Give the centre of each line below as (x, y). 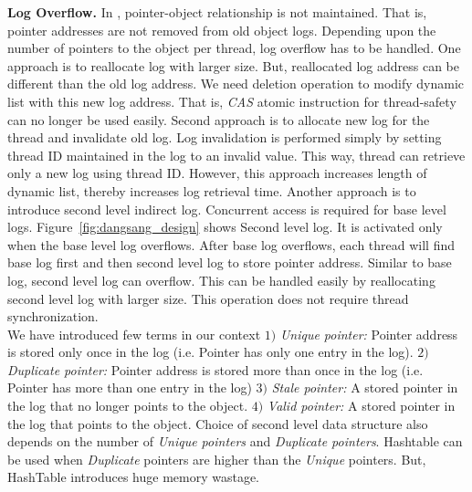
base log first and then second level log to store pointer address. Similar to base (230, 262)
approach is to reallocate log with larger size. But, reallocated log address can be (233, 65)
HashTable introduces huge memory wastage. (134, 477)
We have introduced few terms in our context (134, 334)
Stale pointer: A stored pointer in (365, 387)
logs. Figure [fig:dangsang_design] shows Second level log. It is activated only (225, 227)
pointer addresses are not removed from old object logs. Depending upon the (222, 30)
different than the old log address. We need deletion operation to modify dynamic (236, 84)
